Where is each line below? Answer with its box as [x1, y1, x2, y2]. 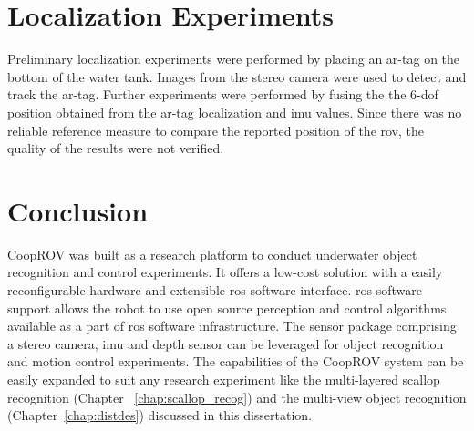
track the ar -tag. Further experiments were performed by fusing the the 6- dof [7, 85, 438, 104]
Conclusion [7, 191, 149, 229]
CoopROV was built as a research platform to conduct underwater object [7, 244, 417, 263]
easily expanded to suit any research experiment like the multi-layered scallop [7, 369, 440, 388]
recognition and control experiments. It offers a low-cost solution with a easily [7, 262, 443, 282]
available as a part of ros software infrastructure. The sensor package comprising [7, 316, 457, 335]
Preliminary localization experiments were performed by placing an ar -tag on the [7, 49, 460, 68]
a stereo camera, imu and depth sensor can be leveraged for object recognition [7, 334, 444, 353]
